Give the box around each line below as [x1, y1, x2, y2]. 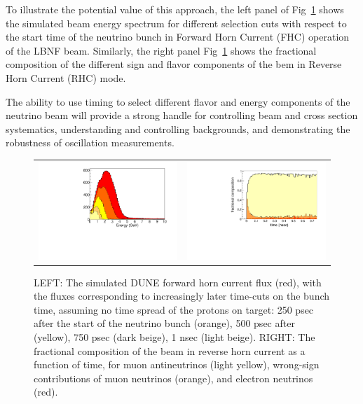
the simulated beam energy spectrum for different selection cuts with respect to [6, 15, 347, 30]
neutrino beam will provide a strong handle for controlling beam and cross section [6, 108, 358, 123]
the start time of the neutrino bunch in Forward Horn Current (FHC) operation [6, 29, 350, 44]
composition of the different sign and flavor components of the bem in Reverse [6, 57, 342, 71]
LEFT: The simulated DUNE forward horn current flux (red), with [34, 274, 322, 289]
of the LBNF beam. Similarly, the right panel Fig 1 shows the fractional [6, 43, 317, 57]
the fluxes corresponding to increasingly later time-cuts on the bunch [34, 288, 330, 303]
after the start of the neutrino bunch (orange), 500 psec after [34, 316, 295, 330]
